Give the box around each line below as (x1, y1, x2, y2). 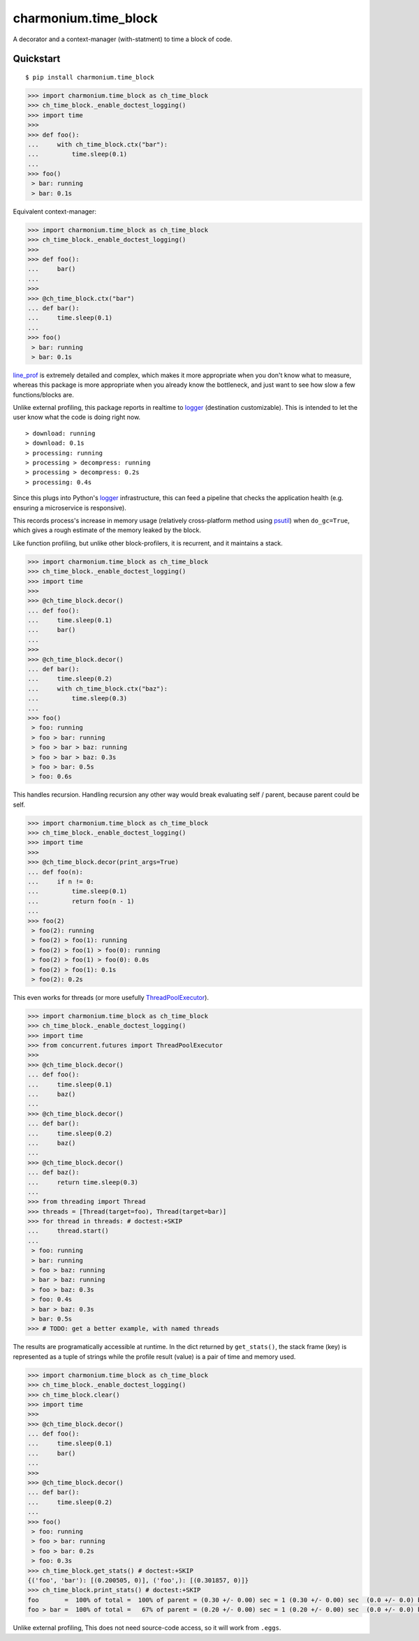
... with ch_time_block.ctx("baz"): (27, 684, 168, 693)
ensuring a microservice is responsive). (13, 503, 127, 512)
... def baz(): (27, 1168, 80, 1177)
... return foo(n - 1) (27, 897, 135, 905)
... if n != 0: (27, 878, 94, 886)
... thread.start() (27, 1227, 110, 1235)
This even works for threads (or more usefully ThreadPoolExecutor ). (13, 993, 209, 1001)
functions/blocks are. (13, 390, 75, 399)
